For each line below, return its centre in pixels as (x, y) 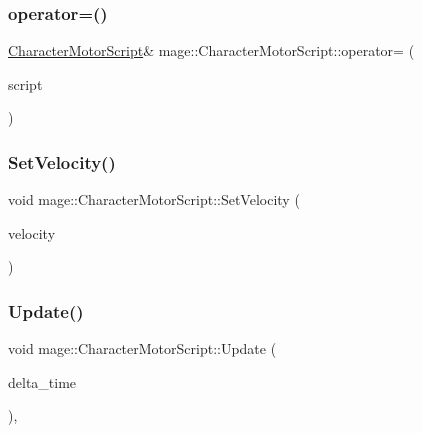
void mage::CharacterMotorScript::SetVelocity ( (154, 199)
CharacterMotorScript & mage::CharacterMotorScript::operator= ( (211, 50)
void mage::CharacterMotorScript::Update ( (142, 348)
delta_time (42, 381)
